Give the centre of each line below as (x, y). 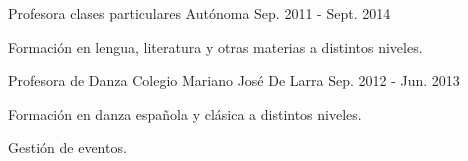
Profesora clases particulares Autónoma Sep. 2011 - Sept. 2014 (199, 13)
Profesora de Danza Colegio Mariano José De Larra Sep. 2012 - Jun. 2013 (234, 80)
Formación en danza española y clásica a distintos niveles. (185, 113)
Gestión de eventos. (67, 147)
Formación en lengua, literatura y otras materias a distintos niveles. (215, 46)
